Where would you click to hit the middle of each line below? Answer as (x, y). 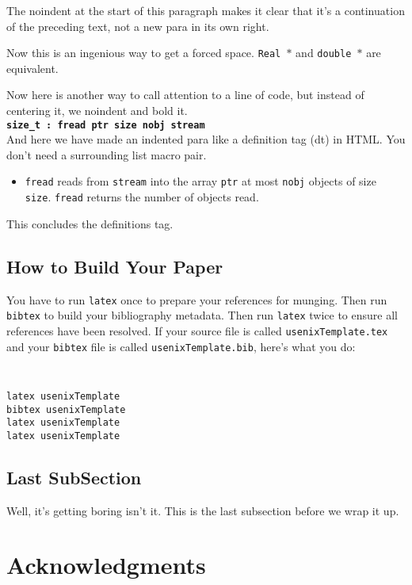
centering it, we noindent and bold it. (97, 111)
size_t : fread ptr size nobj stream (106, 125)
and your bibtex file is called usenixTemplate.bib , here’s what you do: (181, 346)
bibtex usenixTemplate (66, 409)
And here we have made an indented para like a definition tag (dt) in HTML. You (206, 139)
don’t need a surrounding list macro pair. (107, 154)
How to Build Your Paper (115, 266)
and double (324, 53)
